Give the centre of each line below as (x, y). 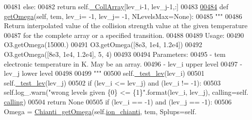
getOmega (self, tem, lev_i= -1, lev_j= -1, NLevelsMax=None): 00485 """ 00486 (123, 16)
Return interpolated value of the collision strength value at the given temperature (126, 26)
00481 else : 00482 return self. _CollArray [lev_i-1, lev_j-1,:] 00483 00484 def (116, 6)
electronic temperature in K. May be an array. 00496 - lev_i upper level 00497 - (123, 63)
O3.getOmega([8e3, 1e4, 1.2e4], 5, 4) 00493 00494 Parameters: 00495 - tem (115, 54)
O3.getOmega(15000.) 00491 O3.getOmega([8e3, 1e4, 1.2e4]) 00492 (103, 44)
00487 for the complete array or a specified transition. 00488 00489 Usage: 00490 (124, 35)
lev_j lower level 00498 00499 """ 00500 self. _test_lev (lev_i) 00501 (104, 73)
